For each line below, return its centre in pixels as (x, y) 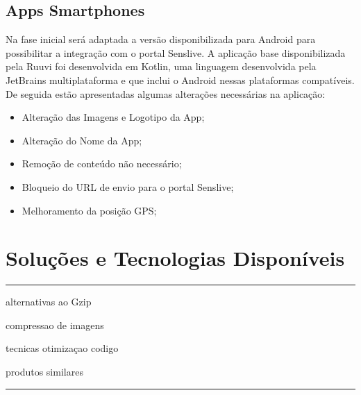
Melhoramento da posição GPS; (89, 210)
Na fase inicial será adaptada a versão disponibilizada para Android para (161, 39)
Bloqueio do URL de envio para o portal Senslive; (128, 186)
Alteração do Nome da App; (82, 140)
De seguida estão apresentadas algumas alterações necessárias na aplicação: (166, 93)
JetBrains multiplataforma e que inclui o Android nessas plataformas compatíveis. (180, 79)
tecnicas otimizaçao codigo (62, 348)
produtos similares (44, 372)
